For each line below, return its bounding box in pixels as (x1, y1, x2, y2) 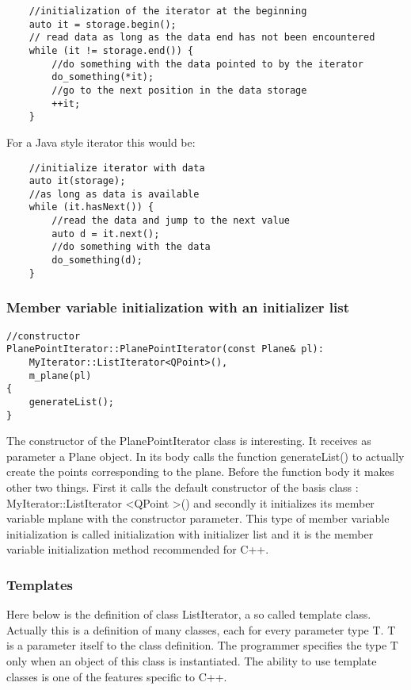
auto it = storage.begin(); (29, 18, 177, 30)
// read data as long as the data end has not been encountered (29, 32, 375, 44)
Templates (6, 574, 73, 594)
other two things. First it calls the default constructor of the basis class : (6, 479, 359, 495)
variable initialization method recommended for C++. (6, 541, 269, 558)
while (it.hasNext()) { (29, 201, 154, 213)
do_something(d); (51, 255, 143, 266)
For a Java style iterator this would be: (6, 133, 196, 150)
